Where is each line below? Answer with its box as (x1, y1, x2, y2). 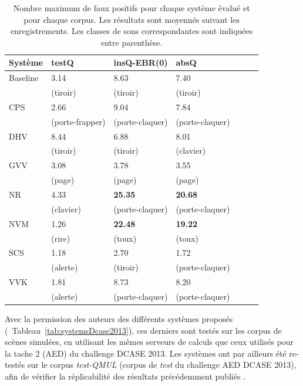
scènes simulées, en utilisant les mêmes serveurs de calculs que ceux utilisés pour (5, 336, 294, 348)
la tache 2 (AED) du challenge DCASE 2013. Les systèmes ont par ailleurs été (5, 347, 287, 359)
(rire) (51, 232, 70, 244)
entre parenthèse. (100, 36, 163, 48)
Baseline (9, 72, 39, 84)
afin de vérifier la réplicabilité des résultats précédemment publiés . (5, 370, 246, 382)
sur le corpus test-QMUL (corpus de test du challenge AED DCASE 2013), (28, 358, 297, 371)
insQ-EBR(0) (113, 56, 168, 69)
